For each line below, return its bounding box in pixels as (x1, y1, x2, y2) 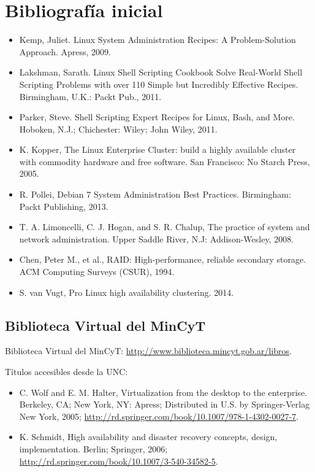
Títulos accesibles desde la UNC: (5, 365, 128, 378)
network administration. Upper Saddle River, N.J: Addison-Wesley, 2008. (19, 232, 294, 245)
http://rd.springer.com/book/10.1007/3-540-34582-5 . (19, 454, 218, 467)
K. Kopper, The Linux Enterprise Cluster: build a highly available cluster (19, 143, 296, 156)
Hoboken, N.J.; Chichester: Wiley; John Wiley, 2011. (19, 122, 218, 135)
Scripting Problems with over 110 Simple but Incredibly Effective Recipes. (19, 77, 298, 90)
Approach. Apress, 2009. (19, 45, 111, 58)
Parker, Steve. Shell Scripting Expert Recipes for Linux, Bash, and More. (19, 110, 295, 123)
